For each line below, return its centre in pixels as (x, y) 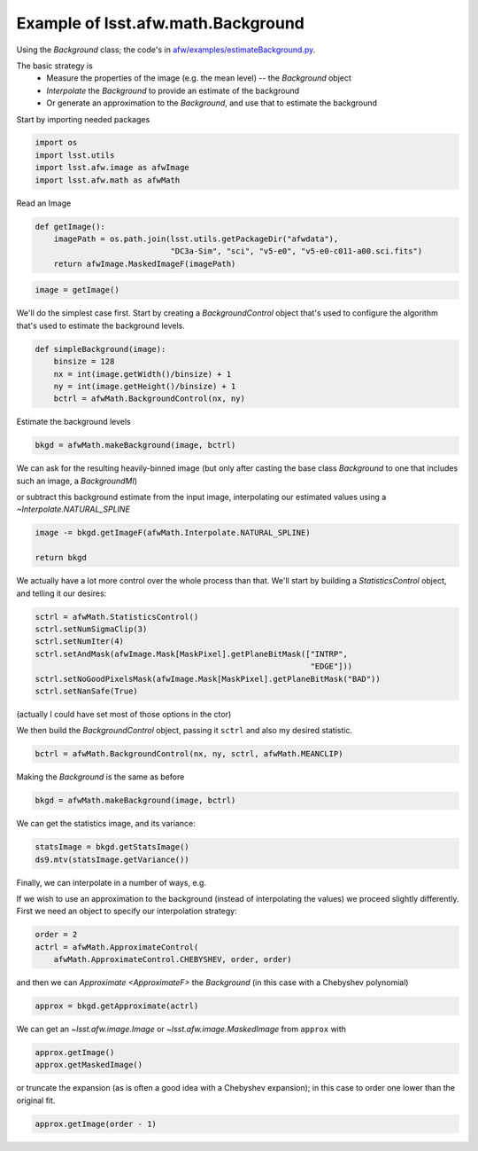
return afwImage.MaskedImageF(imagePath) (145, 263)
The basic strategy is (54, 66)
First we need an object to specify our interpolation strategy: (127, 911)
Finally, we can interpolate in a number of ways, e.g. (112, 882)
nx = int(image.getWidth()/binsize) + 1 (143, 374)
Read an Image (44, 203)
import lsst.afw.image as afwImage (112, 168)
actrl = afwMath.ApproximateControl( (117, 947)
